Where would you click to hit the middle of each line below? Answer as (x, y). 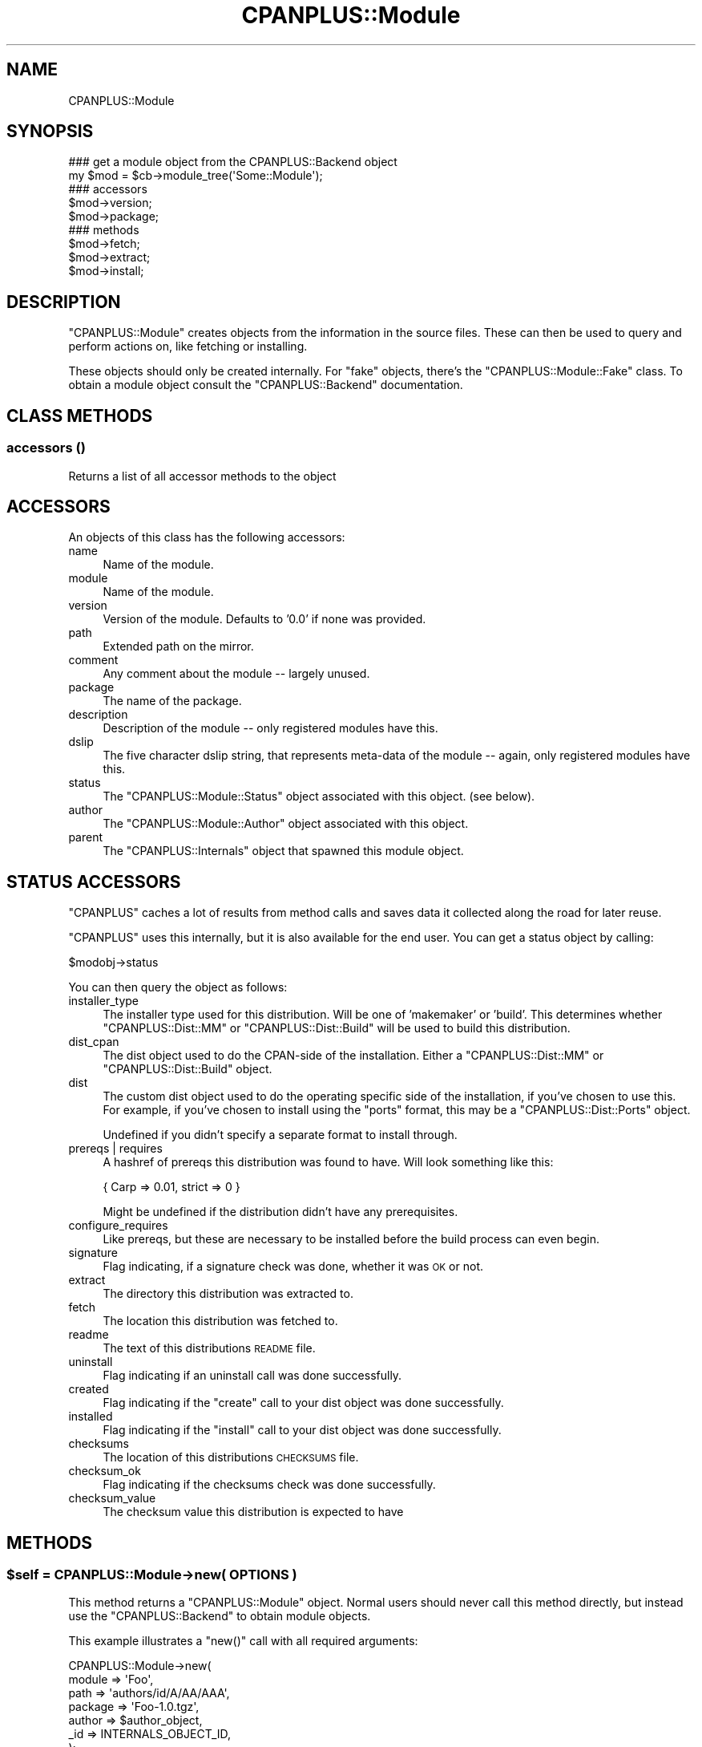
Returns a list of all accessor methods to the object (202, 476)
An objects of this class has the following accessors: (207, 537)
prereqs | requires (115, 1149)
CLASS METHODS (80, 415)
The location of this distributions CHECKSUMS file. (231, 1457)
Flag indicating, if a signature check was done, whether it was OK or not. (293, 1267)
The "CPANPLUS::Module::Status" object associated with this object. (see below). (319, 796)
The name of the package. (172, 701)
